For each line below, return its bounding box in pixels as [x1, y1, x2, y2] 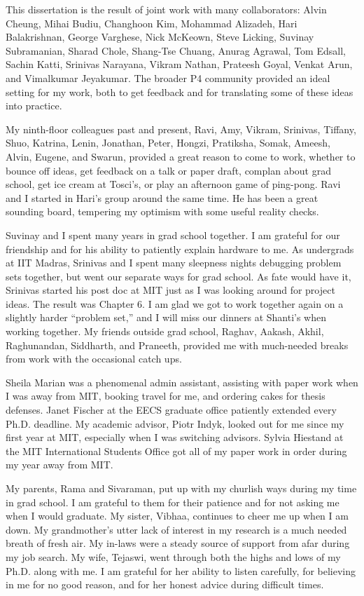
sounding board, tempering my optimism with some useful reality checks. [6, 204, 319, 219]
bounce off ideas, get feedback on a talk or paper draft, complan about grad [6, 163, 331, 177]
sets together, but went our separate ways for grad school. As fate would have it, [6, 269, 351, 283]
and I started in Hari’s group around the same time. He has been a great [6, 190, 318, 205]
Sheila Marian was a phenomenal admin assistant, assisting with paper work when [6, 374, 358, 389]
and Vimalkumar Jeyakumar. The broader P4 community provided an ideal [6, 70, 330, 85]
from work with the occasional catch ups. [6, 351, 182, 366]
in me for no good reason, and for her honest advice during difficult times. [6, 577, 324, 592]
